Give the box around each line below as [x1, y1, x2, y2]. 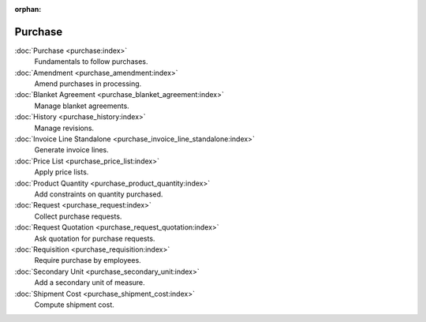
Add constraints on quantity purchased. [34, 189, 163, 199]
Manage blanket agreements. [34, 101, 129, 110]
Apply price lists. [34, 167, 89, 177]
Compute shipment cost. [34, 300, 114, 309]
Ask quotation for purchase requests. [34, 234, 155, 243]
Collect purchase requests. [34, 212, 122, 221]
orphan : [14, 5, 42, 13]
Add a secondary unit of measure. [34, 278, 145, 287]
